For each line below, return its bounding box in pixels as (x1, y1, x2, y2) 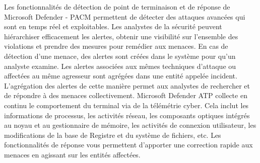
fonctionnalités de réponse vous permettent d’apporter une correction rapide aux (4, 139, 253, 150)
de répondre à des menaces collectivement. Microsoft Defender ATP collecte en (4, 90, 247, 101)
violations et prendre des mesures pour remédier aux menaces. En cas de (4, 41, 228, 51)
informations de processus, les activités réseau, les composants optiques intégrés (4, 110, 250, 120)
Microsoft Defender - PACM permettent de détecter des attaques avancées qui (4, 11, 245, 22)
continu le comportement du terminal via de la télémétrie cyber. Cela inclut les (4, 100, 249, 110)
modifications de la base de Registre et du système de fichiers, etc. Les (4, 129, 221, 140)
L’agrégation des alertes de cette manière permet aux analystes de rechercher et (4, 80, 250, 91)
